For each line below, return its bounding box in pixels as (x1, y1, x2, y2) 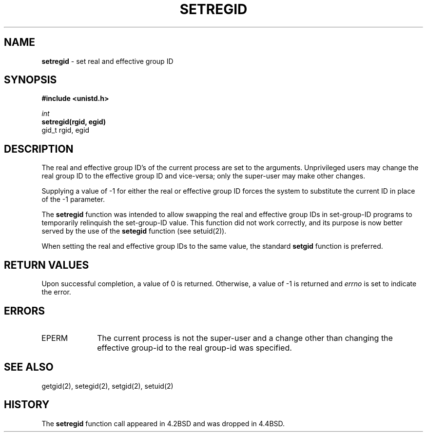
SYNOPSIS (4, 74, 57, 86)
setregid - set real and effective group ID (41, 57, 174, 65)
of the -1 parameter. (41, 195, 105, 204)
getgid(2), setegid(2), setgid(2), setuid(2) (41, 381, 174, 390)
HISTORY (4, 398, 50, 411)
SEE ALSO (4, 361, 54, 374)
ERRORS (4, 304, 45, 317)
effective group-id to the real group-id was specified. (97, 342, 292, 353)
